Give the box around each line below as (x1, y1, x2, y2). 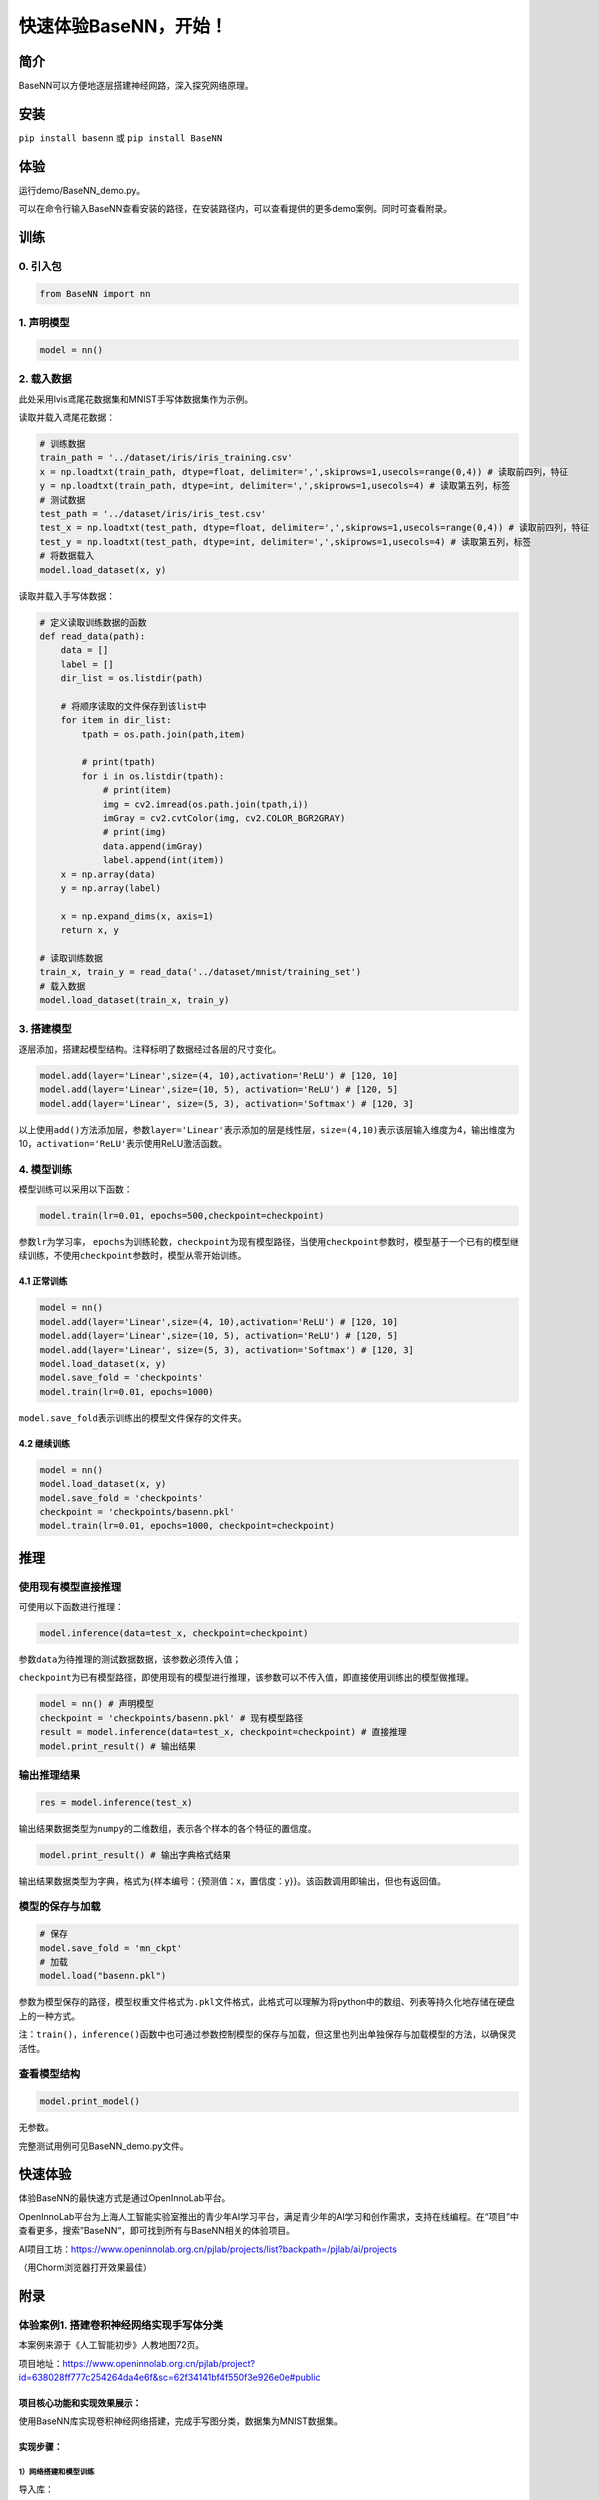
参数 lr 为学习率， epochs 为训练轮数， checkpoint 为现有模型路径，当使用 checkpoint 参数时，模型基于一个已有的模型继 (18, 1236, 519, 1248)
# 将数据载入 (39, 550, 95, 562)
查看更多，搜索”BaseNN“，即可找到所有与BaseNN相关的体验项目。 (18, 2225, 295, 2237)
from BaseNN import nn (39, 288, 151, 299)
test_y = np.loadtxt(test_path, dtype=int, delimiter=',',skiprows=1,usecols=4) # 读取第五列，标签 (39, 536, 532, 547)
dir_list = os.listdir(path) (60, 673, 204, 684)
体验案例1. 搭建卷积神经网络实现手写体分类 (18, 2318, 224, 2332)
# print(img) (102, 826, 167, 838)
